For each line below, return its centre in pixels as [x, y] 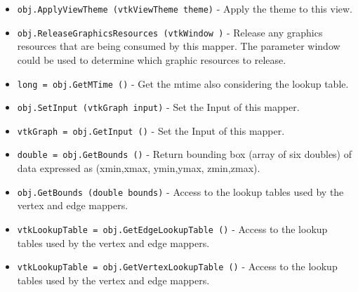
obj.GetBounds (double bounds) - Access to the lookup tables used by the [180, 191]
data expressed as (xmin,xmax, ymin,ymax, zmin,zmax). [139, 168]
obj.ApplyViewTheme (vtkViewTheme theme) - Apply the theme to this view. [185, 8]
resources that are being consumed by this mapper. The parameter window [179, 46]
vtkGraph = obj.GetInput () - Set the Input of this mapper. [151, 130]
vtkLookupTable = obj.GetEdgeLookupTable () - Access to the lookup [172, 228]
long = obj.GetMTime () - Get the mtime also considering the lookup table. [183, 83]
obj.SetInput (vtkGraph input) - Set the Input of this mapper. [158, 107]
